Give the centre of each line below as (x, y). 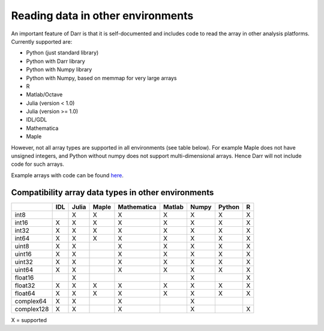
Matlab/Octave (44, 95)
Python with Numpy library (59, 69)
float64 (25, 293)
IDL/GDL (37, 120)
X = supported (29, 320)
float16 (24, 277)
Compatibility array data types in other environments (112, 192)
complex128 (32, 309)
